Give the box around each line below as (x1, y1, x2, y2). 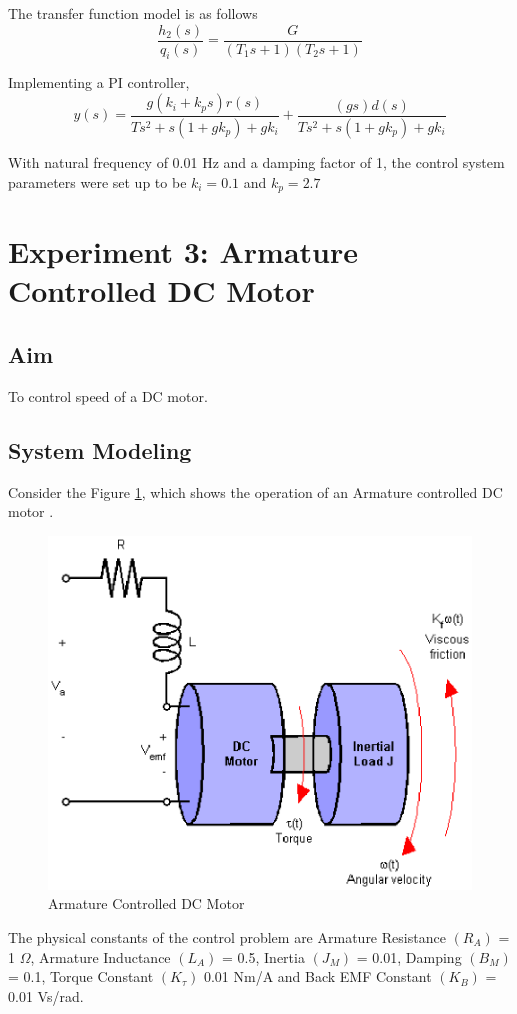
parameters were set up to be (8, 171, 187, 192)
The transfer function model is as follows (8, 3, 258, 23)
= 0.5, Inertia (222, 946, 305, 967)
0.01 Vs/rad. (8, 985, 84, 1006)
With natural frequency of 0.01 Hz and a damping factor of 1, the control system (8, 151, 505, 172)
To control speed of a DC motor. (8, 385, 208, 406)
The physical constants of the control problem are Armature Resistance (8, 926, 446, 947)
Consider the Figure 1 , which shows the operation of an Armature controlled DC (8, 481, 503, 502)
